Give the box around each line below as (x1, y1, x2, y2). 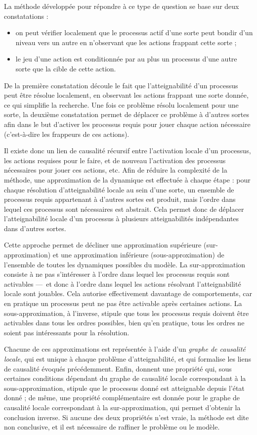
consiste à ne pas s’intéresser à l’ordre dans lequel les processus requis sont (4, 269, 230, 279)
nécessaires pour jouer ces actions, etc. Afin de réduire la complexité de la (4, 165, 227, 175)
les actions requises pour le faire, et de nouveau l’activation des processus (4, 155, 226, 165)
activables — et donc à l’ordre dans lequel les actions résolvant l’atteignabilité (4, 278, 241, 289)
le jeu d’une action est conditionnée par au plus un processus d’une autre (15, 54, 237, 64)
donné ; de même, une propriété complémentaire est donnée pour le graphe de (4, 392, 240, 403)
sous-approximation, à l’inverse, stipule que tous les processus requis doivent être (4, 308, 249, 318)
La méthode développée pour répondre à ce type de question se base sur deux (4, 1, 239, 11)
